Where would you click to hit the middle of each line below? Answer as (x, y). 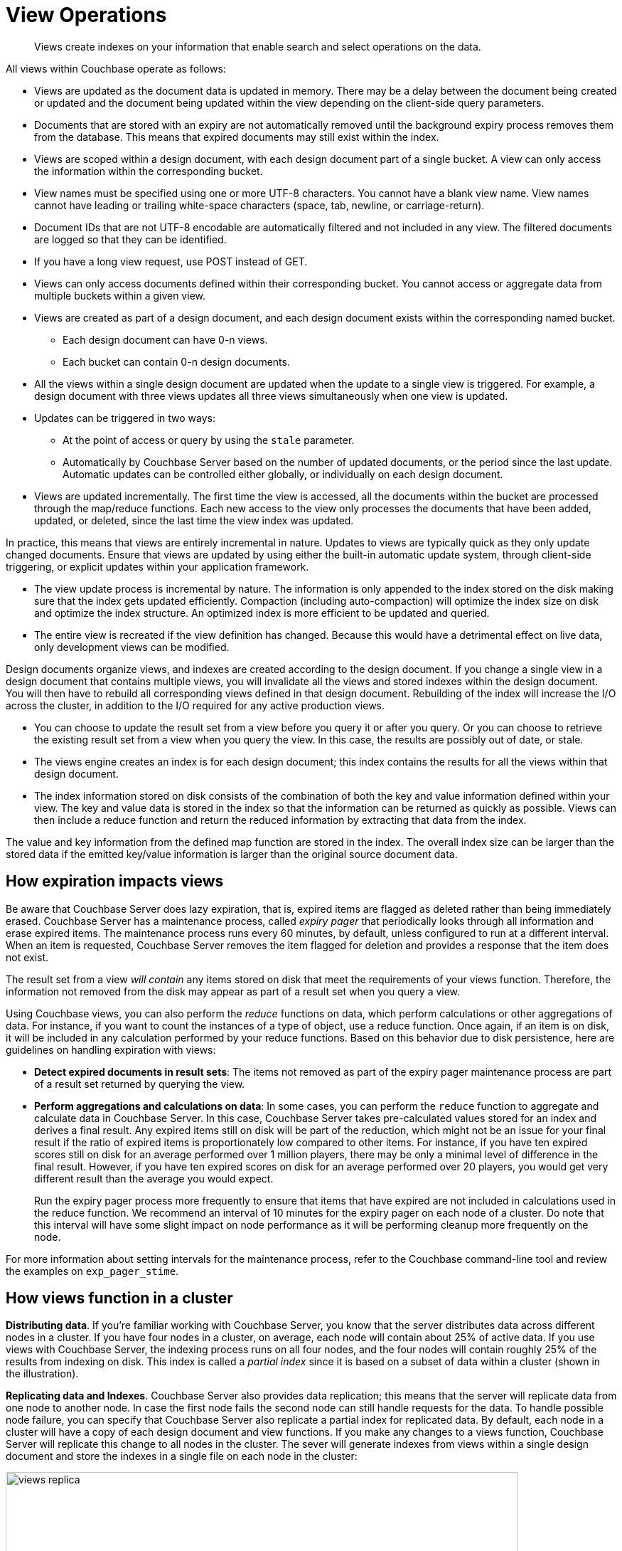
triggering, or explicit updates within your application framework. (157, 566)
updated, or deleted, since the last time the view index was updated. (194, 520)
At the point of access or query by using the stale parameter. (209, 440)
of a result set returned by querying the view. (140, 1084)
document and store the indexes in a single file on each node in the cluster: (182, 1456)
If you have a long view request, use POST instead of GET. (171, 261)
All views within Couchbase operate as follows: (116, 68)
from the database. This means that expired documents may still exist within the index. (237, 137)
